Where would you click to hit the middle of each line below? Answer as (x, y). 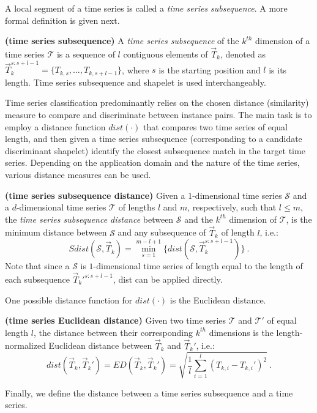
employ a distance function (55, 126)
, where (136, 69)
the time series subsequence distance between (89, 219)
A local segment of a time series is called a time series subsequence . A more (146, 8)
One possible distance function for (69, 300)
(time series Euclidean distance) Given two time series (116, 320)
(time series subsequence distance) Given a (95, 195)
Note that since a (37, 266)
